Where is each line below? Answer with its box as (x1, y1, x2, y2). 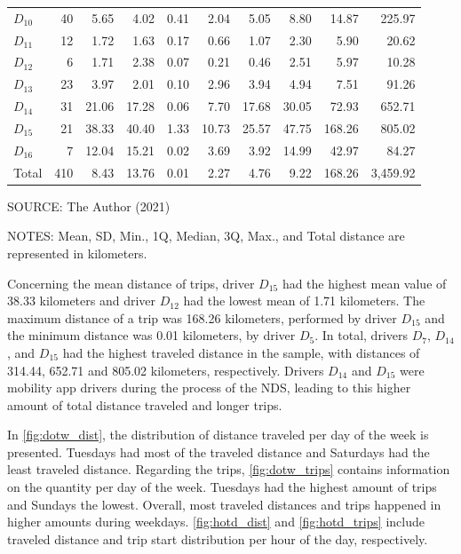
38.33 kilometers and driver (7, 291, 156, 310)
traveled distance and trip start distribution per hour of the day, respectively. (7, 529, 428, 548)
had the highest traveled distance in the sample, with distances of (62, 343, 420, 361)
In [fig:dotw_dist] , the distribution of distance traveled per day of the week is (7, 425, 429, 444)
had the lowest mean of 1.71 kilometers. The (183, 291, 425, 310)
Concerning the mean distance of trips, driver (7, 273, 255, 292)
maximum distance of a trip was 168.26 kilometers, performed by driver (7, 308, 397, 327)
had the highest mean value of (282, 273, 447, 292)
